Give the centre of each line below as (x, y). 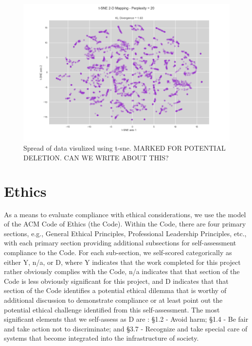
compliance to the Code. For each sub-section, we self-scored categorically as (118, 252)
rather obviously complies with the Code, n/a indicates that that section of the (122, 271)
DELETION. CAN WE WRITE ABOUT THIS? (96, 157)
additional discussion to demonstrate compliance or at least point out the (113, 300)
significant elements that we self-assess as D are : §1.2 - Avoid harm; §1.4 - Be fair (126, 319)
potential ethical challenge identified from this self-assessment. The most (112, 309)
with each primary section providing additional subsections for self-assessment (120, 243)
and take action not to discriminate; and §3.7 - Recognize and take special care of (126, 328)
